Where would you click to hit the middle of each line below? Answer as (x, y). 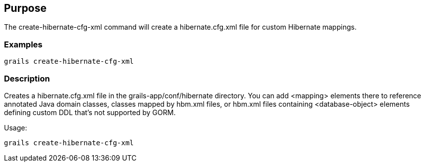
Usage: (16, 127)
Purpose (25, 8)
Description (27, 78)
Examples (23, 44)
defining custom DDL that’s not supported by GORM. (90, 112)
